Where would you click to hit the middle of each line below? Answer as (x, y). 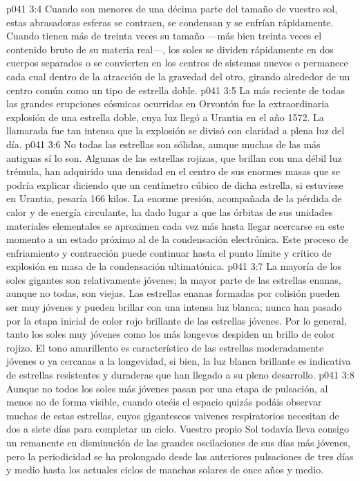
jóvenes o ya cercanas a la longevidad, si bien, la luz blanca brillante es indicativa (179, 361)
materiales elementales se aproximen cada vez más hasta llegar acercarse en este (176, 225)
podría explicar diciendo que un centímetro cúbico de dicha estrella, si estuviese (175, 184)
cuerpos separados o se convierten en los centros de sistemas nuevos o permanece (177, 63)
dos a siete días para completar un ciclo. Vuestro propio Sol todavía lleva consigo (178, 429)
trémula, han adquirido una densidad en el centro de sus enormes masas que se (173, 171)
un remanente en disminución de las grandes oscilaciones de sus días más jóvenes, (178, 442)
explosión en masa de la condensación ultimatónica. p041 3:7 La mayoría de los (174, 266)
